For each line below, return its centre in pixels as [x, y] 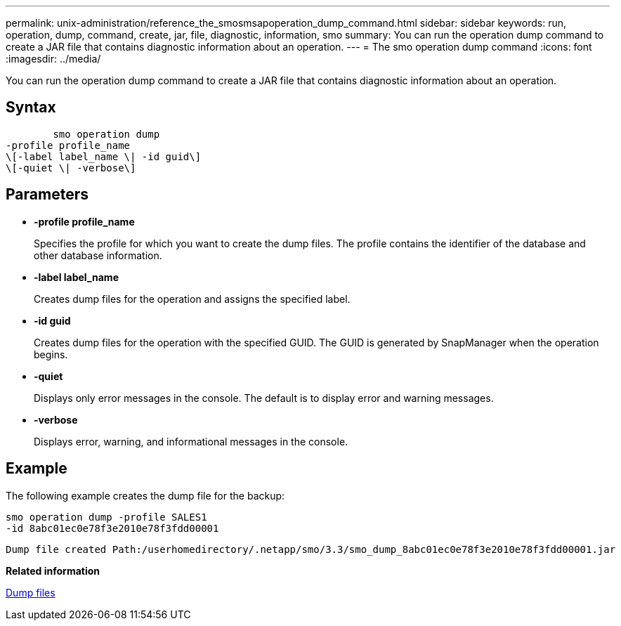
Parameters [47, 195]
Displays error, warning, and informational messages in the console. [191, 441]
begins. [51, 354]
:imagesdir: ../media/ [53, 59]
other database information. [98, 255]
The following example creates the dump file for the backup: [145, 495]
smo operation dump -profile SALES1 [106, 517]
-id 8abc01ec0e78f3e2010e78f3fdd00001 [112, 528]
